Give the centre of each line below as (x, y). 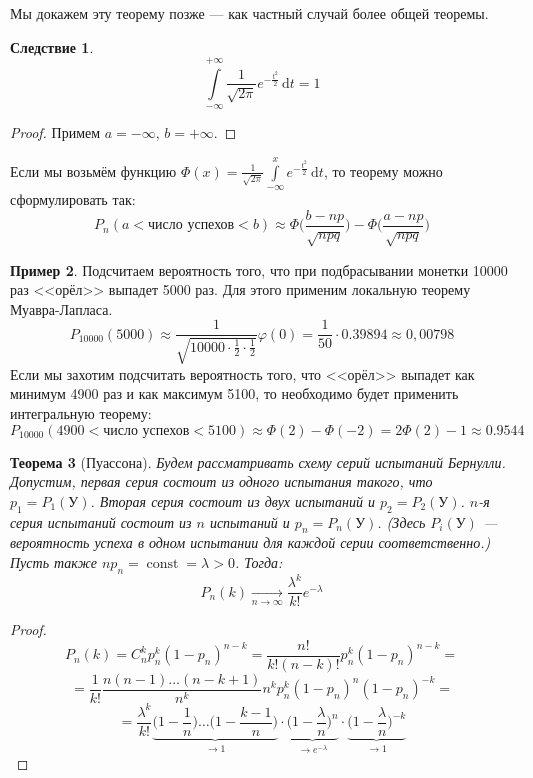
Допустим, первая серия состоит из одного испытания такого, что (221, 481)
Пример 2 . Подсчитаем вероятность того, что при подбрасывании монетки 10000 (259, 269)
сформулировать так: (73, 199)
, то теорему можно (383, 170)
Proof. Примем (55, 132)
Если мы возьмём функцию (93, 170)
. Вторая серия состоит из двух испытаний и (233, 500)
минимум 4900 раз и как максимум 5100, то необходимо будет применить (234, 393)
